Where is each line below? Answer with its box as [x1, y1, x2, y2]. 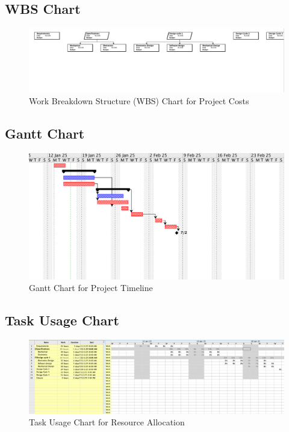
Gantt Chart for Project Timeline [29, 281, 153, 294]
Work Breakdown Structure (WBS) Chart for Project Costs [29, 94, 249, 107]
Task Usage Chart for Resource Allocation [29, 416, 185, 428]
